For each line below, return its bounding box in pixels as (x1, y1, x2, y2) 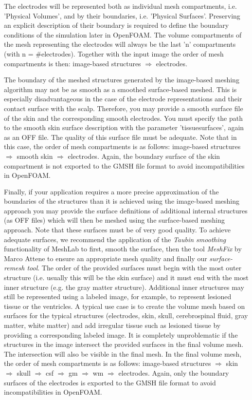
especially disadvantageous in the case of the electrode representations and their (4, 94, 242, 104)
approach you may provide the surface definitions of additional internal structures (4, 205, 248, 215)
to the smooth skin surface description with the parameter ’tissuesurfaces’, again (4, 122, 244, 133)
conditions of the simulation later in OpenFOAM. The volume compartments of (4, 29, 242, 39)
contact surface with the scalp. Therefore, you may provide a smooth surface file (4, 103, 243, 113)
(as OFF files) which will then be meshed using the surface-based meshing (4, 215, 225, 225)
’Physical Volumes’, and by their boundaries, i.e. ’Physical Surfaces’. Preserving (4, 10, 240, 20)
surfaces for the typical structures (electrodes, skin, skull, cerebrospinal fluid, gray (4, 310, 248, 321)
